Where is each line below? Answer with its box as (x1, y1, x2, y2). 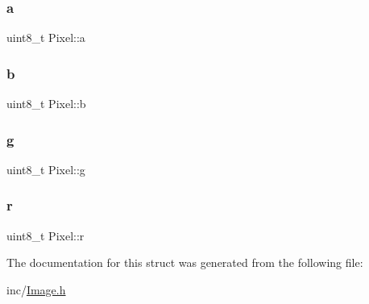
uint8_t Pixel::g (6, 160, 85, 177)
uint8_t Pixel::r (6, 227, 85, 244)
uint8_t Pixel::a (6, 29, 85, 46)
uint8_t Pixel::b (6, 95, 86, 112)
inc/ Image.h (6, 281, 66, 298)
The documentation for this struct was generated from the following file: (6, 254, 363, 271)
